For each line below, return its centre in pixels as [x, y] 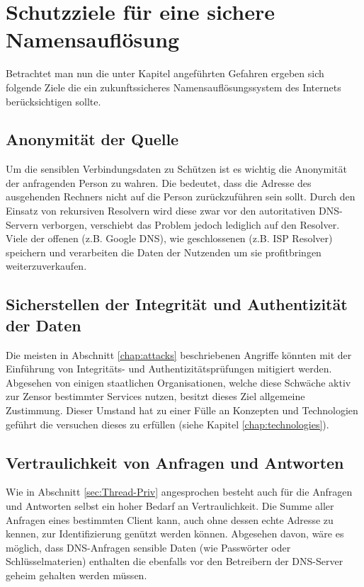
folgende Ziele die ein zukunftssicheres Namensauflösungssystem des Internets [174, 87]
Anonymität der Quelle [92, 139]
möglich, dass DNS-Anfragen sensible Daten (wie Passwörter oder [148, 547]
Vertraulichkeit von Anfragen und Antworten [175, 462]
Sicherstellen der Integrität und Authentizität [177, 304]
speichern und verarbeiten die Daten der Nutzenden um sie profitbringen [164, 252]
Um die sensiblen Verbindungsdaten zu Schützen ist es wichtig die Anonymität [176, 169]
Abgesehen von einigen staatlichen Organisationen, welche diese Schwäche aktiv [178, 382]
